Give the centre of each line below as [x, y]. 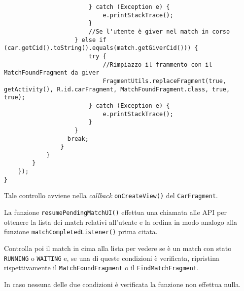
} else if [90, 40]
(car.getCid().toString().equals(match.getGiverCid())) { [101, 48]
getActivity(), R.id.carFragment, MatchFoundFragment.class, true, [117, 89]
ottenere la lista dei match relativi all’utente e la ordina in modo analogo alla [121, 222]
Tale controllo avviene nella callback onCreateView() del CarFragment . [111, 195]
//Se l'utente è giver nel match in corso [159, 31]
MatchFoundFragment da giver [52, 73]
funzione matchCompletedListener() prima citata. [81, 231]
